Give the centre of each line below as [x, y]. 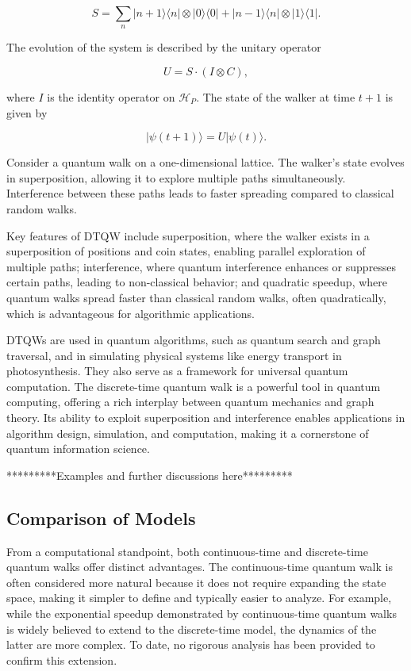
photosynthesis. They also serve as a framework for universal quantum [177, 371]
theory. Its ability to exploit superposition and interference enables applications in [206, 418]
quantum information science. [78, 449]
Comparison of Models [101, 518]
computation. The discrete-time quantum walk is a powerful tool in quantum [194, 386]
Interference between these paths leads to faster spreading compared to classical [200, 193]
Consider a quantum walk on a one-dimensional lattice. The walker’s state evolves [205, 162]
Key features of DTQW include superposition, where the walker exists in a [188, 235]
